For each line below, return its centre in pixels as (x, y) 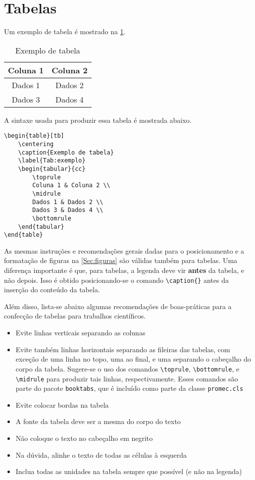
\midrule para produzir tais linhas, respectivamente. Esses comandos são (127, 378)
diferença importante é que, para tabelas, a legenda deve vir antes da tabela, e (124, 270)
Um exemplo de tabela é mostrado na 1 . (65, 31)
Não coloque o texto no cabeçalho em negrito (84, 438)
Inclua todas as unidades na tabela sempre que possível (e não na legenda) (129, 471)
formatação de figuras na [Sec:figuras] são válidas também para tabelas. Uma (121, 260)
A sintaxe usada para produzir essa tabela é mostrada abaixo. (98, 120)
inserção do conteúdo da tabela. (52, 290)
